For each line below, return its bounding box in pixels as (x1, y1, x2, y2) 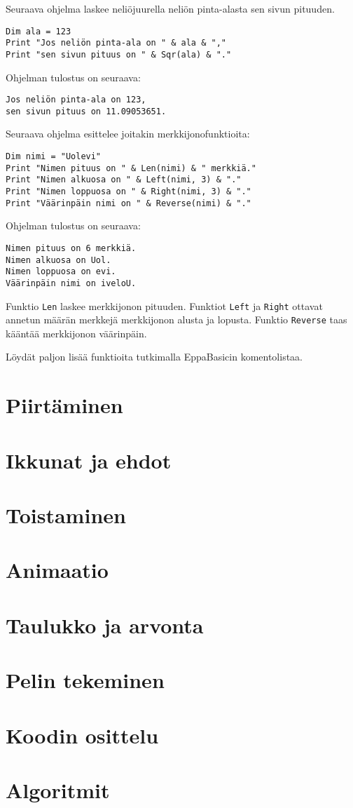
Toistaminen (6, 501, 126, 529)
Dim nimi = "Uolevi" (6, 151, 102, 162)
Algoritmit (6, 775, 110, 804)
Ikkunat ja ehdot (6, 445, 172, 474)
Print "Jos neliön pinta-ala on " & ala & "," (6, 38, 226, 48)
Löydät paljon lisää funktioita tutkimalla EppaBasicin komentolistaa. (6, 349, 303, 364)
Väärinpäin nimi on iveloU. (6, 278, 137, 288)
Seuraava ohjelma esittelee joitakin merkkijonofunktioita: (6, 126, 250, 141)
